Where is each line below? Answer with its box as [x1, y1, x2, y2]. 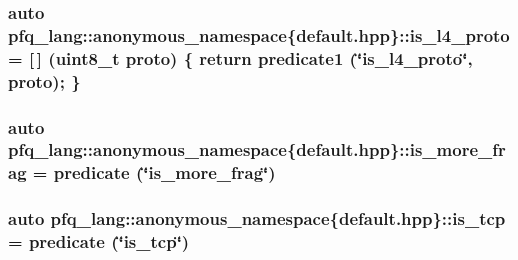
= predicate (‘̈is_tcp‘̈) [8, 229, 190, 254]
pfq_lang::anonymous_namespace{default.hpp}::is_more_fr [8, 137, 506, 162]
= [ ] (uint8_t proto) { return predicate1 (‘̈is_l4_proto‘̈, [8, 45, 473, 70]
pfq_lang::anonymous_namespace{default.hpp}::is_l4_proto [8, 22, 510, 47]
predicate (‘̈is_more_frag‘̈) [53, 160, 276, 185]
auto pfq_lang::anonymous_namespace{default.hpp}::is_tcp [8, 206, 506, 231]
